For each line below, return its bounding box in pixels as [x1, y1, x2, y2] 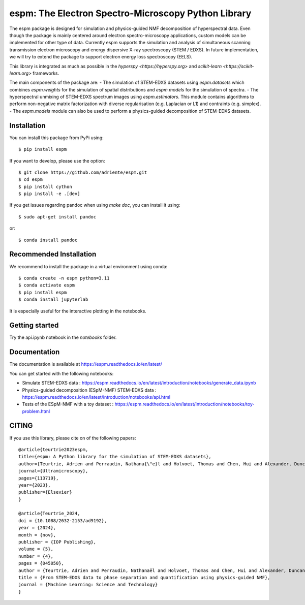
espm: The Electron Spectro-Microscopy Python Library [9, 8, 252, 19]
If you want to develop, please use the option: [9, 157, 105, 164]
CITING [9, 422, 33, 430]
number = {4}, [18, 553, 53, 559]
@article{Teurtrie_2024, [18, 511, 80, 517]
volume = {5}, [18, 546, 53, 552]
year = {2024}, [18, 525, 56, 531]
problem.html [22, 408, 50, 414]
